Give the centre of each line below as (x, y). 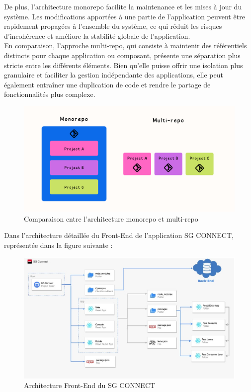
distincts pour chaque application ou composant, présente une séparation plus (122, 55)
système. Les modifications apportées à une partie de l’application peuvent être (125, 16)
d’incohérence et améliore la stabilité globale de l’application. (97, 36)
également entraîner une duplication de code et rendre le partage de (107, 84)
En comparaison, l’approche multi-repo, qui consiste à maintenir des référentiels (125, 45)
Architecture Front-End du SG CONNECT (90, 385)
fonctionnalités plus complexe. (50, 94)
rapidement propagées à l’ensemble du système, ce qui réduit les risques (113, 26)
